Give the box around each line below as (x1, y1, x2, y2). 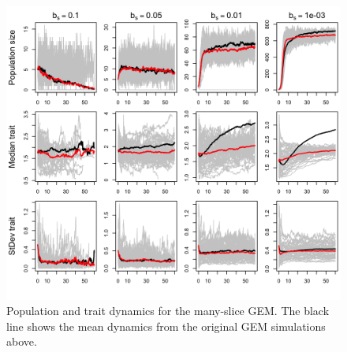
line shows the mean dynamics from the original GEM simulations (6, 317, 326, 334)
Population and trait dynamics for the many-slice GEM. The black (6, 302, 330, 319)
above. (6, 333, 37, 350)
